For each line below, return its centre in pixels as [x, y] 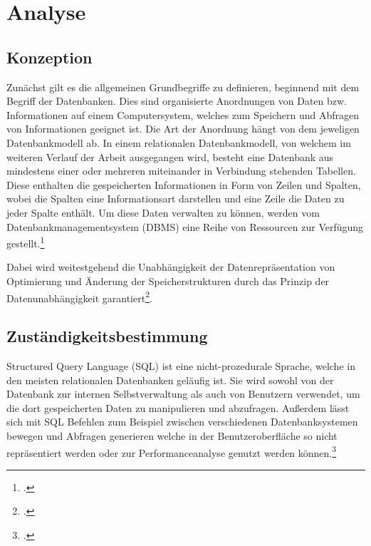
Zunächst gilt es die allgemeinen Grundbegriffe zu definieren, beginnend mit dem [183, 87]
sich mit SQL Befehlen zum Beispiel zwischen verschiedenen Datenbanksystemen [182, 422]
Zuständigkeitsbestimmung [107, 336]
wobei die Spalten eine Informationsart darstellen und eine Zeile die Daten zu [176, 199]
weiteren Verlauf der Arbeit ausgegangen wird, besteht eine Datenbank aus [170, 156]
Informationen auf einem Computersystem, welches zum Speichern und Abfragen [183, 114]
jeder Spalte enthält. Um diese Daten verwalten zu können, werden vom [163, 212]
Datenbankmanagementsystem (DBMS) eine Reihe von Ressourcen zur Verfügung [185, 226]
